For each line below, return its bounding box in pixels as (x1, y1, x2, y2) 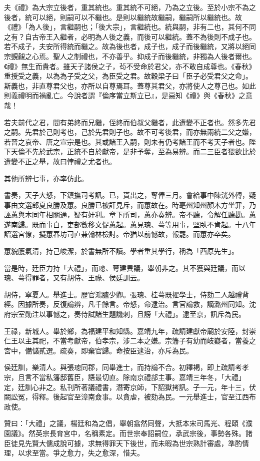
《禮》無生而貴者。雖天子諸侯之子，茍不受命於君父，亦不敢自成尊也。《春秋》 (4, 61, 256, 71)
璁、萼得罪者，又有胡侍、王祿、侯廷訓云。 (4, 272, 144, 283)
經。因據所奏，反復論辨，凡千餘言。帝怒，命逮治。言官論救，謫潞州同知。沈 (4, 299, 256, 309)
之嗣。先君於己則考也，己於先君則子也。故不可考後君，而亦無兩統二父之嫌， (4, 127, 256, 137)
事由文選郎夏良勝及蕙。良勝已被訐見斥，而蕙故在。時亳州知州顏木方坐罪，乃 (4, 199, 256, 210)
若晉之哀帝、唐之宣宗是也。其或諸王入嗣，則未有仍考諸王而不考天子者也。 (4, 136, 249, 147)
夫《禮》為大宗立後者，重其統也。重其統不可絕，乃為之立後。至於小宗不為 (4, 2, 249, 12)
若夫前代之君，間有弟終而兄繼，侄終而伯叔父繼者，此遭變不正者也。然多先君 (4, 117, 256, 127)
